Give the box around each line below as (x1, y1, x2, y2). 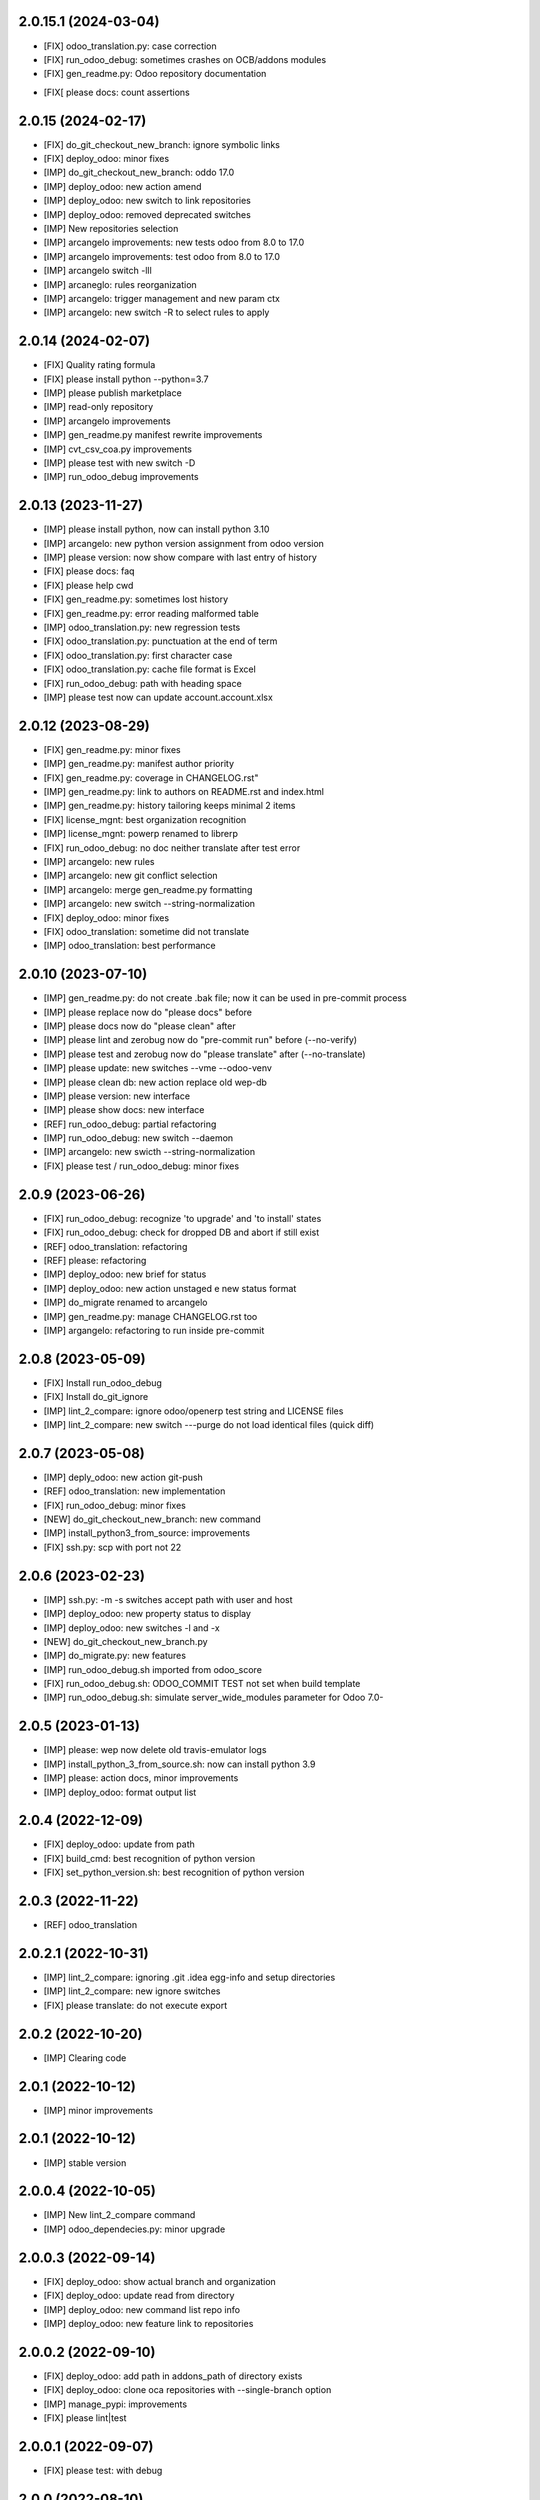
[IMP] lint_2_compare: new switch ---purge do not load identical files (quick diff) (43, 1418, 375, 1430)
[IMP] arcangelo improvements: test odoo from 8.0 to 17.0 (43, 250, 280, 262)
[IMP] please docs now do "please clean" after (43, 1020, 236, 1032)
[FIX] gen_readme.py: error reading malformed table (43, 607, 259, 619)
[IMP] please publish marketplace (43, 386, 182, 399)
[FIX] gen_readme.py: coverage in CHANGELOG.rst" (43, 771, 259, 784)
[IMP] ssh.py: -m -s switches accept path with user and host (43, 1593, 294, 1605)
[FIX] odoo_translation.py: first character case (43, 649, 233, 661)
